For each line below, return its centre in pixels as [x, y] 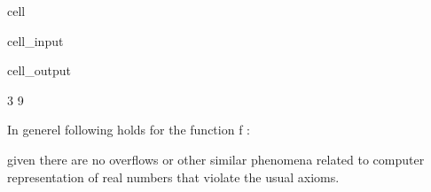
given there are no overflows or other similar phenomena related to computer [216, 159]
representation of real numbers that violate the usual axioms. [173, 177]
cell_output [39, 70]
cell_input [35, 40]
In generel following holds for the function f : [129, 130]
